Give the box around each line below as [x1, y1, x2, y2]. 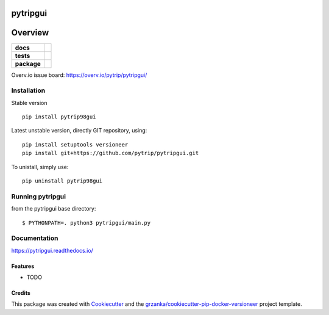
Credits [11, 289, 30, 297]
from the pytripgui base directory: [11, 205, 96, 212]
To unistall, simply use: [11, 163, 69, 170]
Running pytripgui [11, 192, 66, 201]
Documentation [11, 234, 58, 242]
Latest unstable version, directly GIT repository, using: [11, 127, 147, 134]
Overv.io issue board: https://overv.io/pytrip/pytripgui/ [11, 71, 147, 79]
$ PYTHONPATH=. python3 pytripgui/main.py [22, 219, 151, 226]
